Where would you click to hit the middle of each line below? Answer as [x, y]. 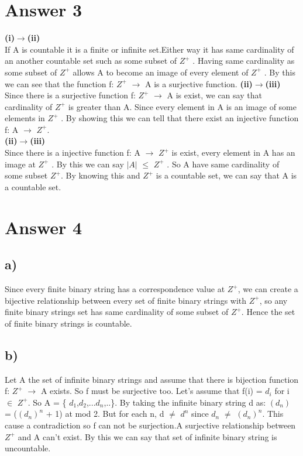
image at [20, 164]
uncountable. [28, 448]
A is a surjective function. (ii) [199, 83]
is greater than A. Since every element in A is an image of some [182, 106]
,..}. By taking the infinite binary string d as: [185, 402]
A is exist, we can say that [214, 95]
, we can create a [268, 289]
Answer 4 [44, 227]
